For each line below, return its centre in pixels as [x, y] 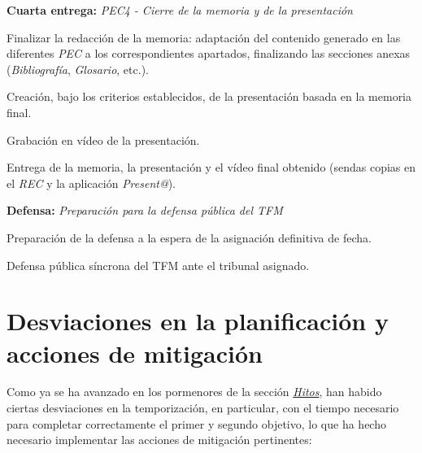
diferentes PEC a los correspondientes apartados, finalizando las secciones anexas [209, 53]
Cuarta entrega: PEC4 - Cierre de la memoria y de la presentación [180, 10]
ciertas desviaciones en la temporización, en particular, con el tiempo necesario [203, 408]
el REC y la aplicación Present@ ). [91, 183]
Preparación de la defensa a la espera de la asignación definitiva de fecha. [189, 237]
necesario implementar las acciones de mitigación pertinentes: [159, 440]
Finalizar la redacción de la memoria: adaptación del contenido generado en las [204, 37]
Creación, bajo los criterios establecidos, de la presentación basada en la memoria [209, 96]
